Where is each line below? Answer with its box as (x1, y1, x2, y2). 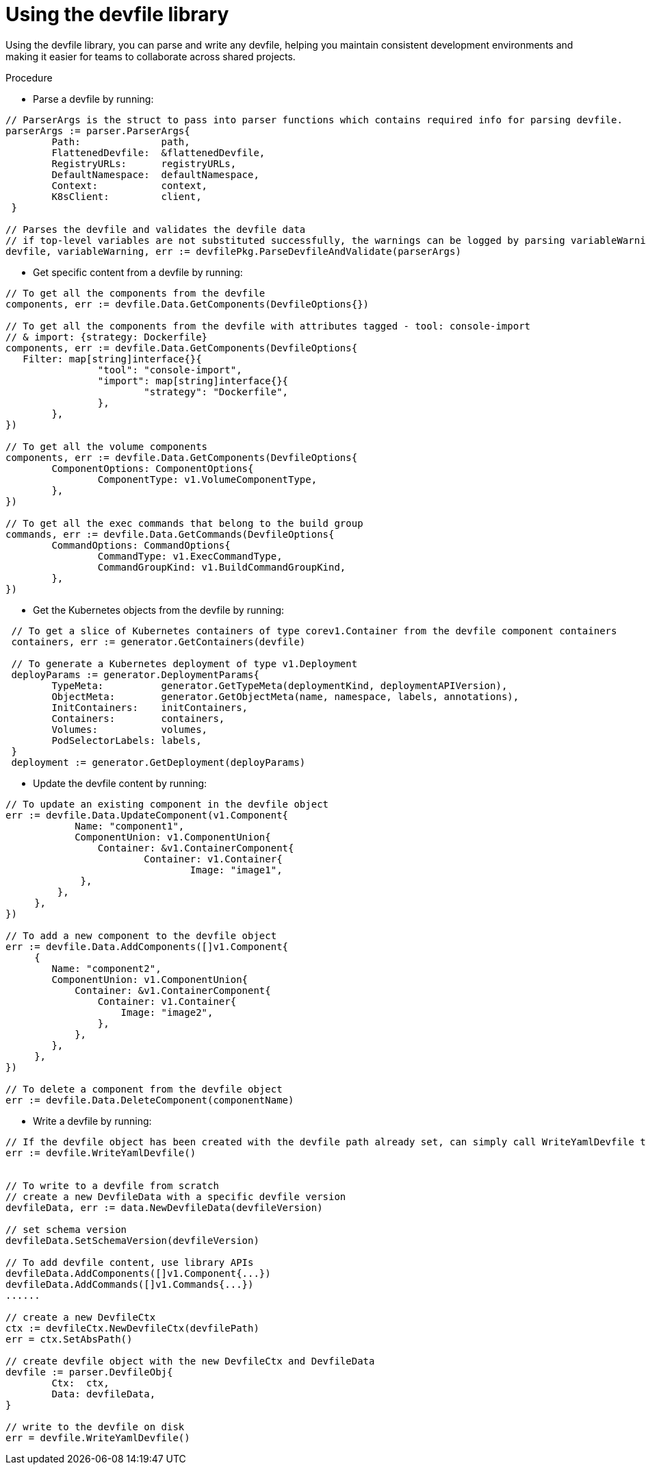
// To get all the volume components (5, 440, 208, 452)
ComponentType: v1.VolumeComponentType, (97, 473, 318, 485)
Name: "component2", (51, 962, 161, 974)
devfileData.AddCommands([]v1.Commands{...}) (5, 1278, 254, 1290)
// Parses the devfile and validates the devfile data (5, 223, 306, 235)
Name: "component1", (75, 820, 185, 832)
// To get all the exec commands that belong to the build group (5, 517, 363, 529)
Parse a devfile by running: (33, 92, 154, 105)
